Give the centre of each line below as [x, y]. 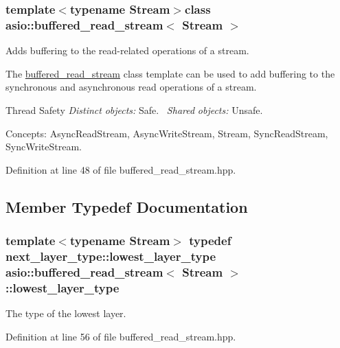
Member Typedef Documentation [127, 206]
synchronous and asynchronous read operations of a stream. [131, 87]
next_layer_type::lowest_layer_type [111, 256]
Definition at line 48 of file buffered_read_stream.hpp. [121, 169]
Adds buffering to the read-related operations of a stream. [127, 50]
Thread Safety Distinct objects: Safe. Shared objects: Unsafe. [134, 109]
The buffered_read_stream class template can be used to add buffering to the [170, 73]
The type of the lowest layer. [66, 313]
